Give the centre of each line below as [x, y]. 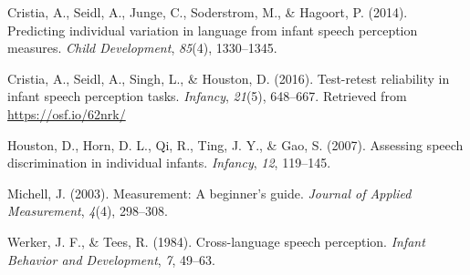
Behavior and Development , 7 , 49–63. [111, 259]
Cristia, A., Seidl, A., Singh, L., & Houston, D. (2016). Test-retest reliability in [229, 78]
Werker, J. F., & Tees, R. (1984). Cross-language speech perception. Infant [216, 241]
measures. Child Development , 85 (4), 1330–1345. [142, 48]
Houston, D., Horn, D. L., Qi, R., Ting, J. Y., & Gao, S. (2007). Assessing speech [235, 144]
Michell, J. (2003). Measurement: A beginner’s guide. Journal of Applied [209, 193]
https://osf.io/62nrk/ [67, 113]
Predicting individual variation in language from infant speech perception [213, 30]
